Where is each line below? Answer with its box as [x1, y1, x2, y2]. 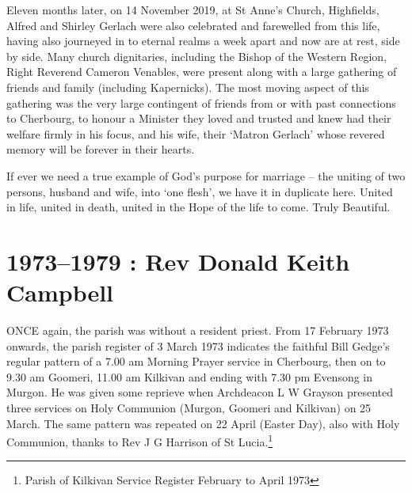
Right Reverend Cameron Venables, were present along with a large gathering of [6, 63, 397, 80]
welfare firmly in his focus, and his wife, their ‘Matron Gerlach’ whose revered [6, 125, 385, 142]
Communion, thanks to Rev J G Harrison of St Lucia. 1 [6, 431, 273, 449]
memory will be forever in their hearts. [6, 141, 195, 157]
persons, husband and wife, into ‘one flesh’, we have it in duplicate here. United [6, 183, 393, 199]
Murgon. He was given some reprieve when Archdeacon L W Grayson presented [6, 384, 394, 400]
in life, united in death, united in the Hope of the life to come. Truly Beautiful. [6, 199, 391, 215]
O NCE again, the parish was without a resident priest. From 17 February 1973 [6, 322, 389, 339]
